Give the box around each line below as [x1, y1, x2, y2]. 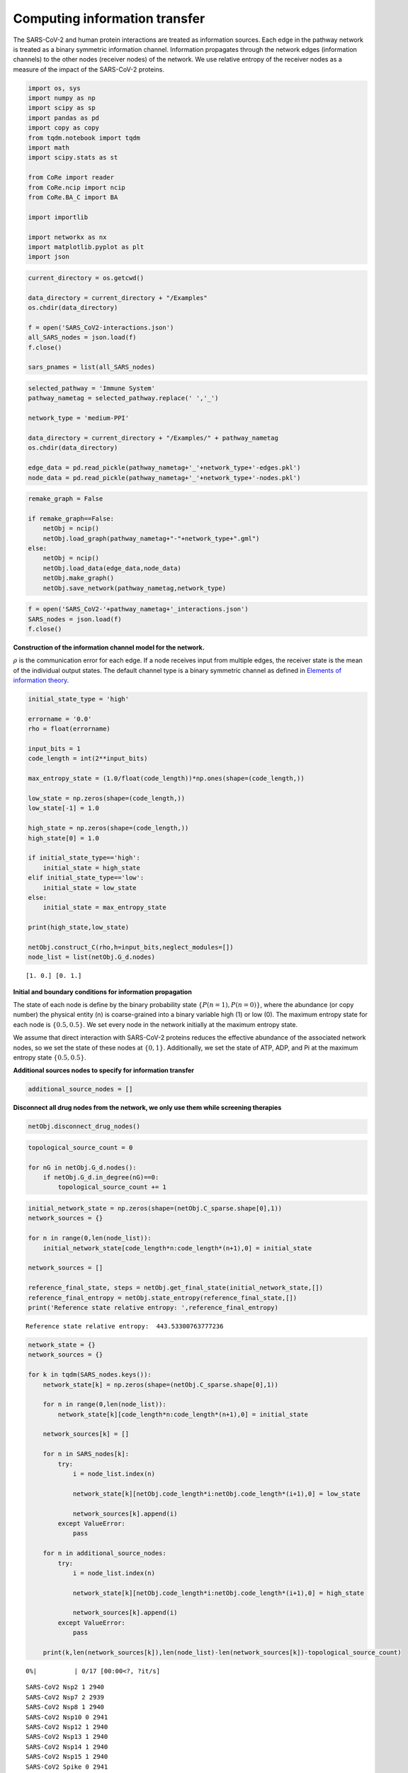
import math [28, 144, 70, 152]
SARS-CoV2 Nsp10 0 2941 [25, 1713, 108, 1721]
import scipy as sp [28, 104, 96, 112]
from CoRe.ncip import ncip [28, 183, 125, 191]
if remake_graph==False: [28, 514, 115, 523]
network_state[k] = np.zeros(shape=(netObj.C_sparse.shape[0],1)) [42, 1380, 279, 1389]
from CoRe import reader [28, 174, 115, 182]
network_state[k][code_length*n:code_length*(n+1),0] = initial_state [57, 1410, 308, 1418]
